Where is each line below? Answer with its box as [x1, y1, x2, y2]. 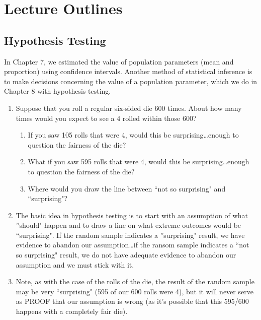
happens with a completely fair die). [16, 306, 128, 316]
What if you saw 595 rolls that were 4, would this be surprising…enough [28, 156, 249, 167]
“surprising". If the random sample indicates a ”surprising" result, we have [16, 229, 245, 240]
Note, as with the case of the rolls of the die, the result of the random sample [16, 276, 254, 287]
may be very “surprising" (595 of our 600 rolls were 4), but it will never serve [16, 286, 253, 296]
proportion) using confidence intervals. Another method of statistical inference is [4, 66, 252, 77]
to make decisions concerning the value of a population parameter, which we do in [4, 76, 257, 86]
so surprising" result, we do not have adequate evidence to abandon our [16, 249, 236, 260]
